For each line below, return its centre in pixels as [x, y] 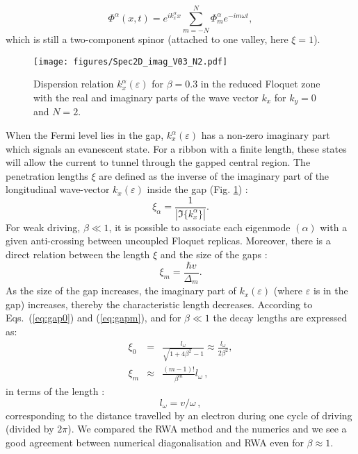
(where [288, 291]
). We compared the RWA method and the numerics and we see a [207, 429]
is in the [331, 291]
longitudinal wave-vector [58, 189]
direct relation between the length [78, 254]
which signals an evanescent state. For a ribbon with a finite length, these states [176, 148]
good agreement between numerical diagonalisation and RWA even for [155, 443]
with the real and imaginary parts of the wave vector [146, 97]
